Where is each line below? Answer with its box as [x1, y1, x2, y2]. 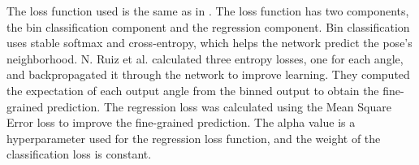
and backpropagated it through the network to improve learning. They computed [6, 66, 410, 83]
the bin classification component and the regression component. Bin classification [6, 18, 410, 35]
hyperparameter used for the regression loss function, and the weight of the [6, 129, 381, 146]
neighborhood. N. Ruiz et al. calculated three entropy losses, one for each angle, [6, 50, 404, 67]
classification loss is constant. [6, 145, 152, 163]
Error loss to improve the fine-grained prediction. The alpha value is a [6, 114, 356, 131]
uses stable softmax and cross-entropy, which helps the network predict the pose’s [6, 34, 413, 51]
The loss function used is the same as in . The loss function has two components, [6, 2, 409, 19]
